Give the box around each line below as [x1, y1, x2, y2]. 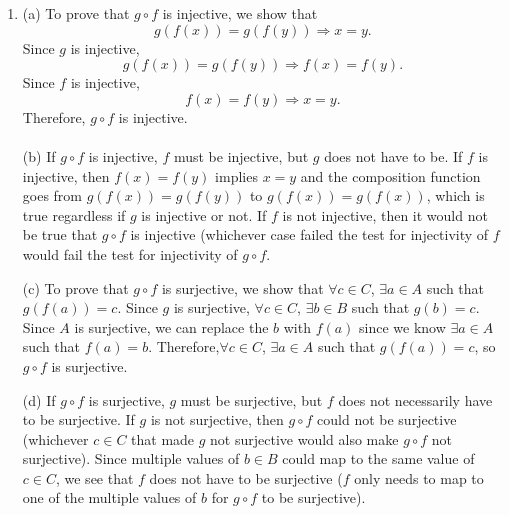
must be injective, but [173, 145, 309, 166]
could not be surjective [317, 409, 457, 430]
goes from [22, 185, 83, 206]
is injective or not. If [141, 204, 267, 225]
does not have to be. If [324, 145, 463, 166]
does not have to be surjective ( [149, 467, 343, 488]
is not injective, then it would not [282, 204, 488, 225]
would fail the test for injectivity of [22, 243, 238, 264]
